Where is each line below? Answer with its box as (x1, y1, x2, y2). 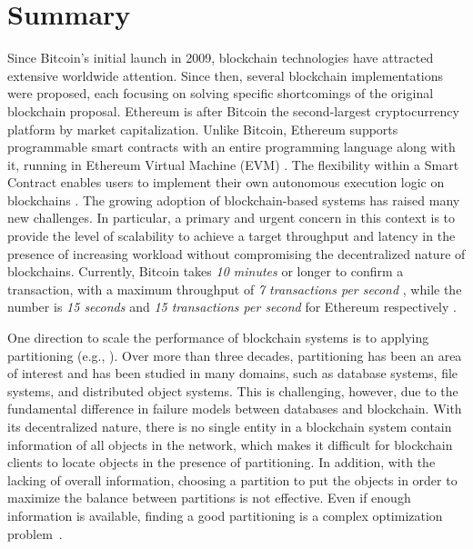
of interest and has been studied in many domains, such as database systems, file (7, 364, 458, 383)
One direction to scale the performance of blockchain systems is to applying (7, 328, 429, 347)
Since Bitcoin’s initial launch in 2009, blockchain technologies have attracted (7, 48, 434, 67)
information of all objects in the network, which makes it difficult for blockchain (7, 434, 453, 454)
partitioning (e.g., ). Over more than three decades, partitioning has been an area (7, 345, 462, 364)
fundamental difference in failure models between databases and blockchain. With (7, 399, 462, 418)
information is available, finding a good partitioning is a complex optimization (7, 505, 443, 524)
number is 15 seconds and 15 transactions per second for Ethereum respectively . (7, 297, 457, 316)
